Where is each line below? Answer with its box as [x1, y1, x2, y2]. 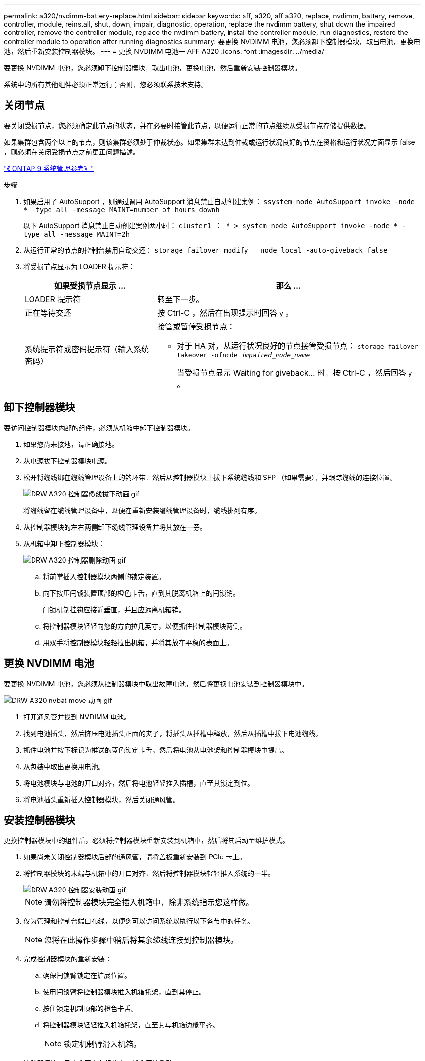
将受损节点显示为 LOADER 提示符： [23, 262, 135, 271]
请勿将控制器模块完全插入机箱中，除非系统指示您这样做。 [44, 897, 254, 907]
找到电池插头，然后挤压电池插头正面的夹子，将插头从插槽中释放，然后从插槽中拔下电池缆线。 [23, 729, 322, 737]
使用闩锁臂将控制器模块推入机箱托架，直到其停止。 [43, 988, 206, 996]
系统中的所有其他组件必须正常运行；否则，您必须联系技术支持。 [4, 80, 208, 88]
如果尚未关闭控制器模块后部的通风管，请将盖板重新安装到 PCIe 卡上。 [23, 853, 246, 861]
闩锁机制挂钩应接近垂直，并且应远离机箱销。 [43, 605, 185, 614]
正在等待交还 [25, 308, 72, 318]
